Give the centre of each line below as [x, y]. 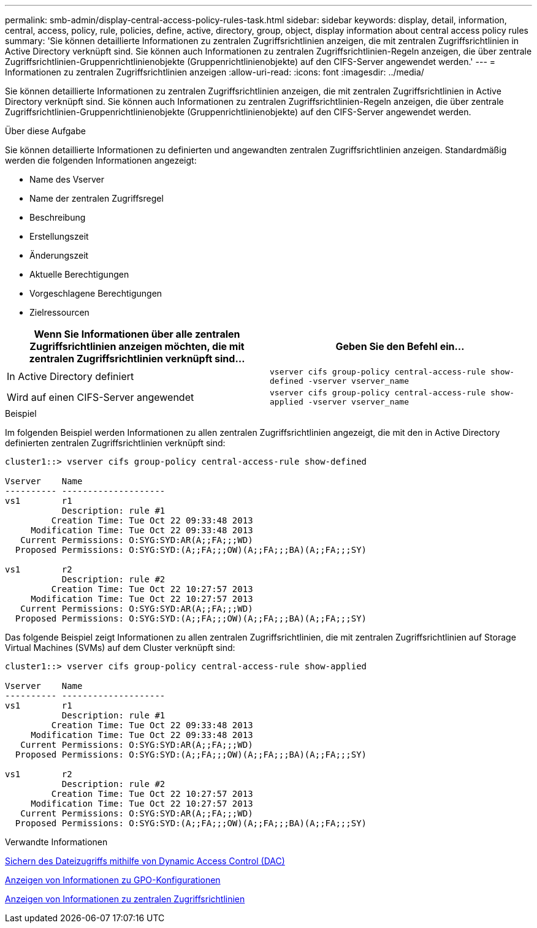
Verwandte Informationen [56, 842]
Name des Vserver [67, 179]
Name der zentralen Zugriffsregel [97, 198]
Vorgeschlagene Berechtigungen [96, 293]
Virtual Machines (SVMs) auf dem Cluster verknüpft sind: [120, 648]
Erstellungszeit [59, 236]
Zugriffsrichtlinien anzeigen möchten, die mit [137, 346]
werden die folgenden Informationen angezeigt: [101, 160]
